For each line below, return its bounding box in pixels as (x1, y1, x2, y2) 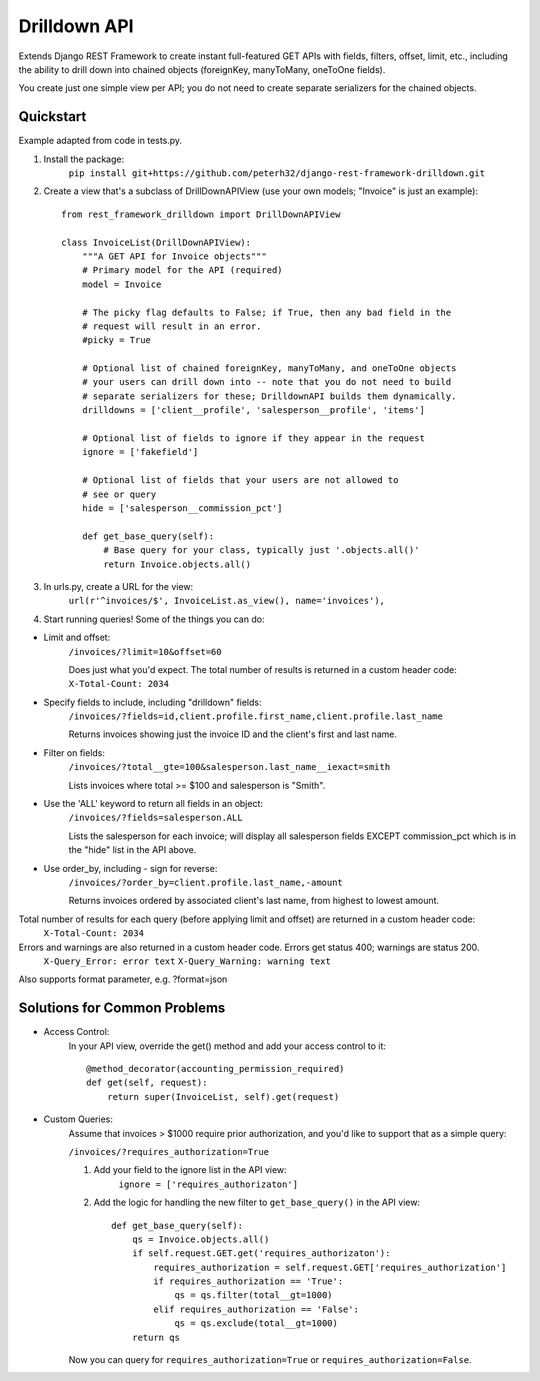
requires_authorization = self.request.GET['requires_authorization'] (153, 1261, 507, 1273)
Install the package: (43, 153, 125, 165)
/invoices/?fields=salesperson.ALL (68, 812, 244, 824)
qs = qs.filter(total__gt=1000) (174, 1290, 334, 1301)
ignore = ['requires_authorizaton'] (118, 1178, 299, 1190)
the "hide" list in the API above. (68, 844, 197, 856)
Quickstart (18, 108, 87, 125)
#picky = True (81, 335, 152, 346)
